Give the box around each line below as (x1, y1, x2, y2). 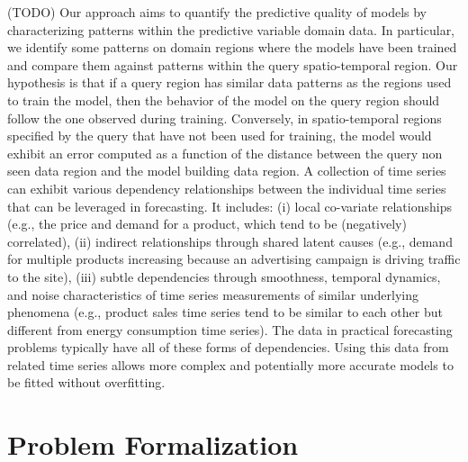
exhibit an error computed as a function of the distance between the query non (7, 143, 443, 162)
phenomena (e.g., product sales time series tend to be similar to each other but (7, 303, 443, 322)
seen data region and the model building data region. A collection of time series (7, 161, 446, 180)
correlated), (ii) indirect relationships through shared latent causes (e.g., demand (7, 231, 453, 250)
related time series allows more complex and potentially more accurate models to (7, 355, 454, 374)
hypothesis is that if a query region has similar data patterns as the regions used (7, 73, 452, 92)
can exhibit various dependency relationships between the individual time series (7, 178, 446, 197)
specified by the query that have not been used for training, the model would (7, 126, 432, 145)
